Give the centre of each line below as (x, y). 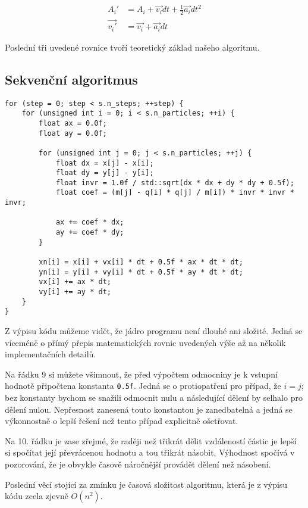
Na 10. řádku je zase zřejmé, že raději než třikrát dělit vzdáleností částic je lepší (151, 440)
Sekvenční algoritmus (71, 79)
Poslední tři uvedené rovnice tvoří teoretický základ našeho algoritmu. (132, 47)
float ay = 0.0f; (73, 133)
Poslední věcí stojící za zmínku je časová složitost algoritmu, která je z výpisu (146, 484)
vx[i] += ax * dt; (75, 282)
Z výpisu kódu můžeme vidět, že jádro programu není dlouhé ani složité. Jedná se (154, 331)
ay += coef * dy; (90, 233)
